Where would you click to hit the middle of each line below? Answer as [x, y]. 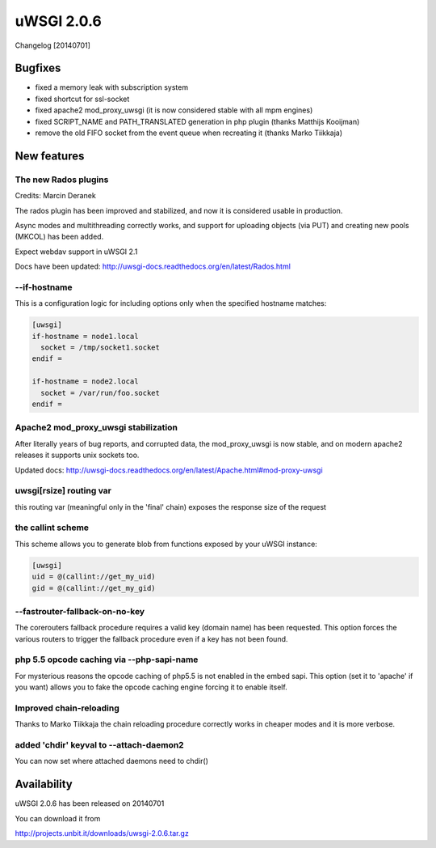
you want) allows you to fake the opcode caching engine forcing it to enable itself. [151, 687]
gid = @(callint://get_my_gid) [94, 588]
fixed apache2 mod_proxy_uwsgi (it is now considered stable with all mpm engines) [174, 110]
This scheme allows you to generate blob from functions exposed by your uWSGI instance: [166, 544]
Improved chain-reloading [67, 708]
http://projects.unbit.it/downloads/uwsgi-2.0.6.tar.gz [102, 833]
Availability [44, 784]
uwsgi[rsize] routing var [63, 491]
